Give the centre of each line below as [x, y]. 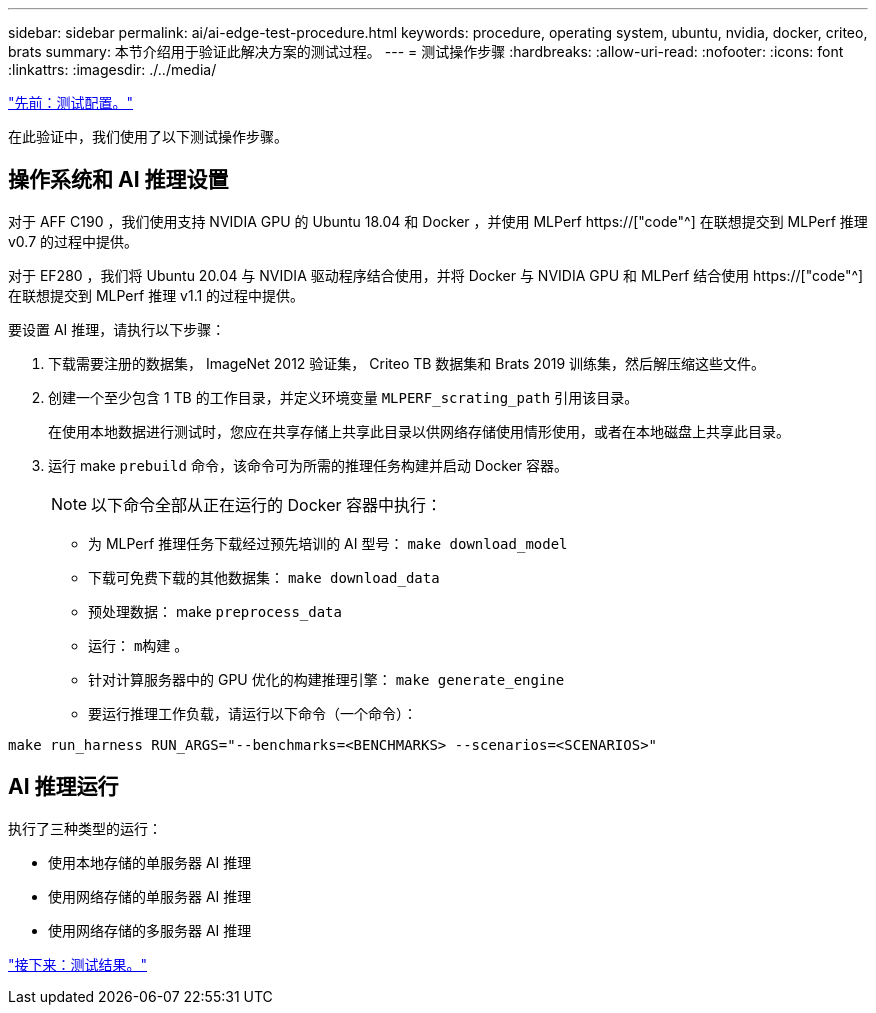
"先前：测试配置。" [71, 102]
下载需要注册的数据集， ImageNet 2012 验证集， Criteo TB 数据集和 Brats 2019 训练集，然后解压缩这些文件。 [407, 363]
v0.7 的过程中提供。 [73, 241]
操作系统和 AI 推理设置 [118, 180]
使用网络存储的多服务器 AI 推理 [150, 930]
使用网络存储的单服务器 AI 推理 [150, 896]
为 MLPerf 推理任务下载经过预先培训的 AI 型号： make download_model [328, 543]
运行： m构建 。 [138, 645]
